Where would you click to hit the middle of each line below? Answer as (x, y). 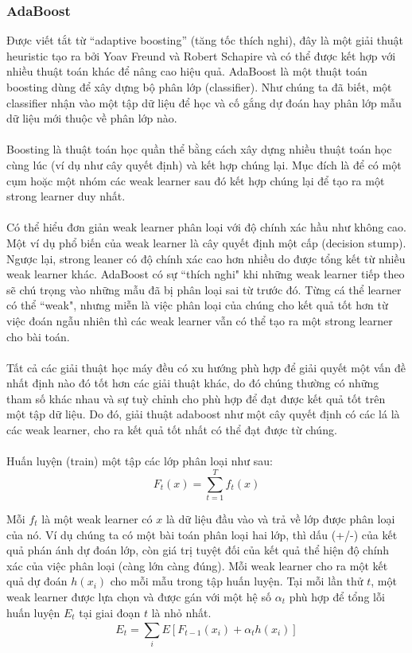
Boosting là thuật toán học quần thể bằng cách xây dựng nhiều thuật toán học (199, 149)
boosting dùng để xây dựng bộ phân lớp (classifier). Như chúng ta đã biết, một (199, 87)
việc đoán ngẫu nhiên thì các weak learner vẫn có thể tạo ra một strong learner (200, 320)
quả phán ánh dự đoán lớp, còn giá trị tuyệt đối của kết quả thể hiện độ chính (198, 550)
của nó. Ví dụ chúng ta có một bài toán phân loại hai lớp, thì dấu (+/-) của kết (202, 534)
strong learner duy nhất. (66, 196)
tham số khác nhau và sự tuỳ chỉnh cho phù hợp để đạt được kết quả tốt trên (196, 398)
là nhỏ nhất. (181, 612)
